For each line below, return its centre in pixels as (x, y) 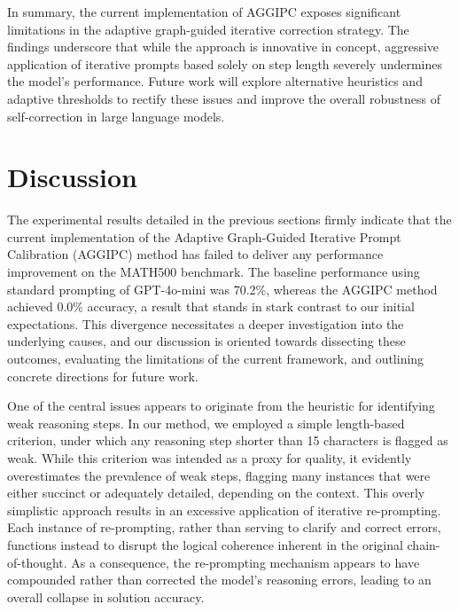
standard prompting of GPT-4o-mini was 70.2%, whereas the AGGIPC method (222, 289)
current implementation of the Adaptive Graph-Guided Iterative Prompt (204, 236)
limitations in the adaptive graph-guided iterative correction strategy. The (208, 29)
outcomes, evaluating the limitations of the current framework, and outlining (216, 359)
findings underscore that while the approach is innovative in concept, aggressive (223, 47)
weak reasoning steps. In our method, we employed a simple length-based (206, 423)
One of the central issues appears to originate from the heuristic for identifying (221, 406)
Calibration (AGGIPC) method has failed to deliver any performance (195, 254)
